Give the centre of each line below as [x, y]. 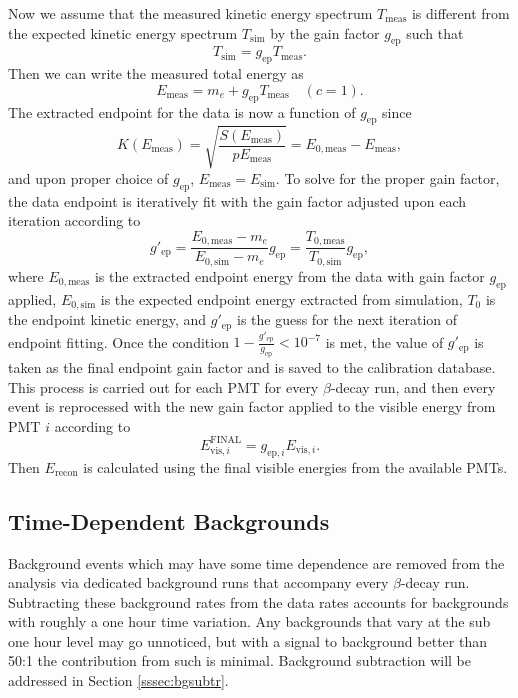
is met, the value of [384, 341]
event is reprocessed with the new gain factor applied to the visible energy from [252, 406]
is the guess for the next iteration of [347, 319]
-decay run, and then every [413, 386]
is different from [460, 13]
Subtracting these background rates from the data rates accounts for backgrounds [258, 601]
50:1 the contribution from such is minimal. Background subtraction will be [240, 660]
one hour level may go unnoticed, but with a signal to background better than [247, 640]
